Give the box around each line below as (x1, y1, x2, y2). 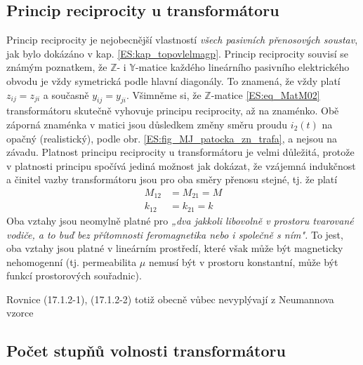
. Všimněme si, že (126, 87, 202, 102)
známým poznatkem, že (6, 60, 107, 74)
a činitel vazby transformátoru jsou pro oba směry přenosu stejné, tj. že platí (6, 172, 338, 187)
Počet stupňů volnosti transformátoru (6, 340, 286, 361)
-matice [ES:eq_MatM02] (211, 87, 320, 102)
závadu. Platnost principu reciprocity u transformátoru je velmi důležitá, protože (6, 145, 355, 159)
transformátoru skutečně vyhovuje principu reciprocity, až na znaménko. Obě (6, 103, 339, 118)
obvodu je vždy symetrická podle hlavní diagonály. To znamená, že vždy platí (6, 73, 341, 88)
